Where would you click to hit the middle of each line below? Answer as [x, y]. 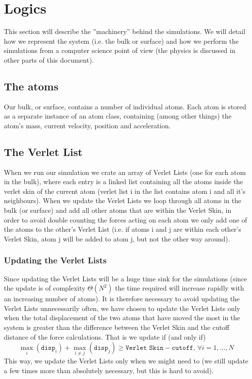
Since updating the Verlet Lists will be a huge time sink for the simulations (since [126, 278]
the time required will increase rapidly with [180, 288]
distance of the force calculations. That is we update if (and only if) [105, 336]
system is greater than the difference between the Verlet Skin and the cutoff [117, 327]
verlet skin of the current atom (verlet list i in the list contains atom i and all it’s [125, 191]
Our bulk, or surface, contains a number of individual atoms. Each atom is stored [125, 106]
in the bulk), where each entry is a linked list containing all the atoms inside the [124, 181]
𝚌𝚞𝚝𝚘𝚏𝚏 [182, 348]
